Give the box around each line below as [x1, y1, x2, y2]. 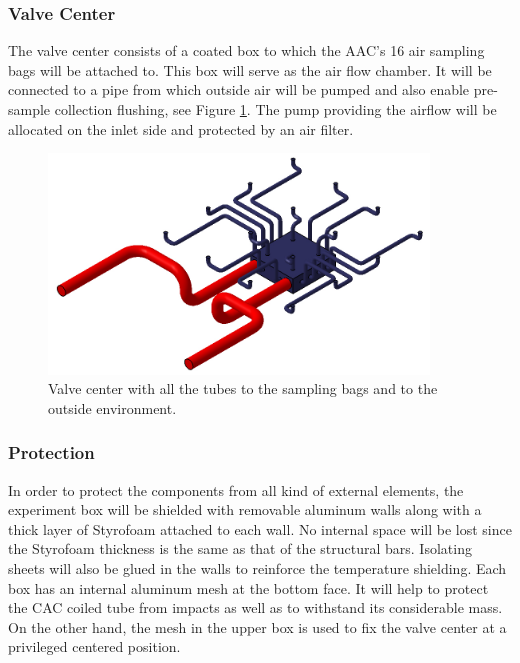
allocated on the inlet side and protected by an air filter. [8, 118, 354, 139]
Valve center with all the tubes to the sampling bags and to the [48, 378, 438, 399]
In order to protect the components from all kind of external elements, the [8, 479, 464, 500]
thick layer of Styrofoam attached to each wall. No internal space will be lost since [8, 518, 512, 539]
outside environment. [48, 397, 177, 418]
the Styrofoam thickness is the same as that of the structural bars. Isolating [8, 538, 472, 559]
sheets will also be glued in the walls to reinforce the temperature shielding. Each [8, 558, 507, 579]
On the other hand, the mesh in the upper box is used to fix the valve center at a [8, 616, 507, 637]
